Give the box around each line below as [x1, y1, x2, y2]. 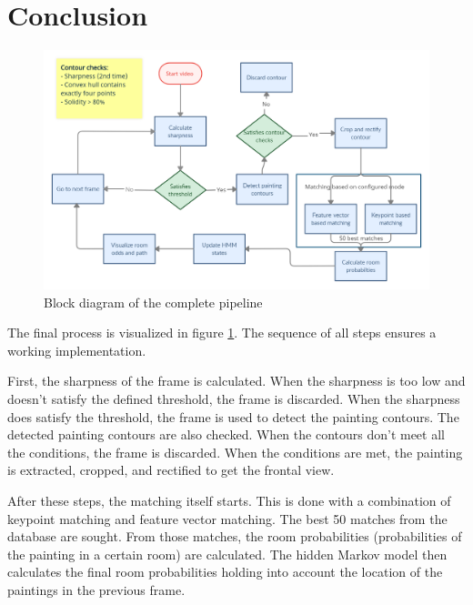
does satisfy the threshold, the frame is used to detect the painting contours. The [7, 407, 459, 426]
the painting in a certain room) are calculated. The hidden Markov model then [7, 544, 448, 563]
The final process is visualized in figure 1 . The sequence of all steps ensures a [7, 323, 437, 342]
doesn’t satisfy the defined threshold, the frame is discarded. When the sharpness [7, 389, 460, 408]
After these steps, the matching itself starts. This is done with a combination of [7, 490, 451, 509]
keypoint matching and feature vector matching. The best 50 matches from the [7, 509, 448, 528]
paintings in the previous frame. [7, 580, 186, 599]
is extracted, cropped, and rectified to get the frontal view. [7, 460, 335, 479]
